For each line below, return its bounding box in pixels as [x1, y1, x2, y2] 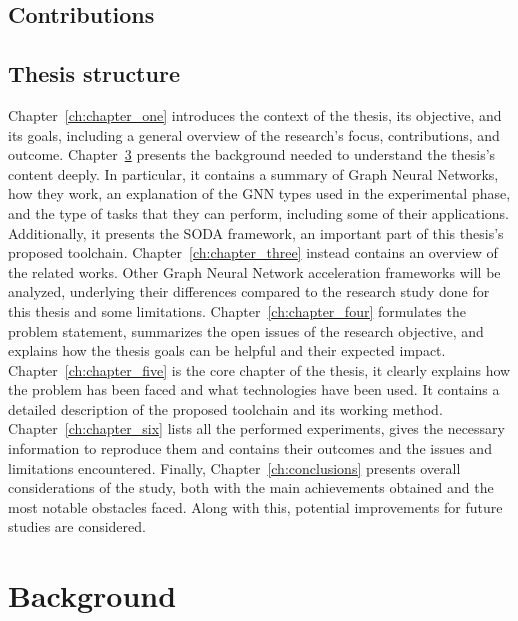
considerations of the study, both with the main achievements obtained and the [8, 477, 494, 498]
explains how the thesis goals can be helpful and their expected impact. [8, 340, 446, 361]
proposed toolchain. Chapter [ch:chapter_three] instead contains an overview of [8, 242, 498, 263]
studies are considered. [8, 516, 146, 537]
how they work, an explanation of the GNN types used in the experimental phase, [8, 183, 511, 204]
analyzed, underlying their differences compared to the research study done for [8, 281, 490, 302]
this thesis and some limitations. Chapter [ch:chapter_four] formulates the [8, 300, 466, 321]
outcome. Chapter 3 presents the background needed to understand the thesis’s [8, 144, 496, 165]
